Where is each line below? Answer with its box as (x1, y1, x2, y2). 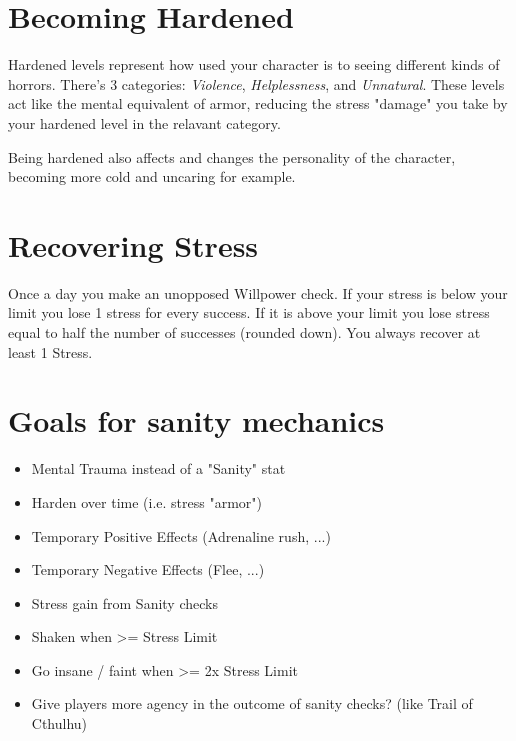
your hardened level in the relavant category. (8, 112, 281, 133)
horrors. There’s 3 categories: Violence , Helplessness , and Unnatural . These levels (8, 73, 505, 94)
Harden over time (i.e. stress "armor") (31, 491, 262, 512)
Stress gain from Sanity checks (31, 592, 218, 613)
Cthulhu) (31, 713, 88, 734)
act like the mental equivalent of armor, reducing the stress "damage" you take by (8, 93, 508, 114)
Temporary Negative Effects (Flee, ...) (31, 559, 265, 580)
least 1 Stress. (8, 341, 93, 362)
